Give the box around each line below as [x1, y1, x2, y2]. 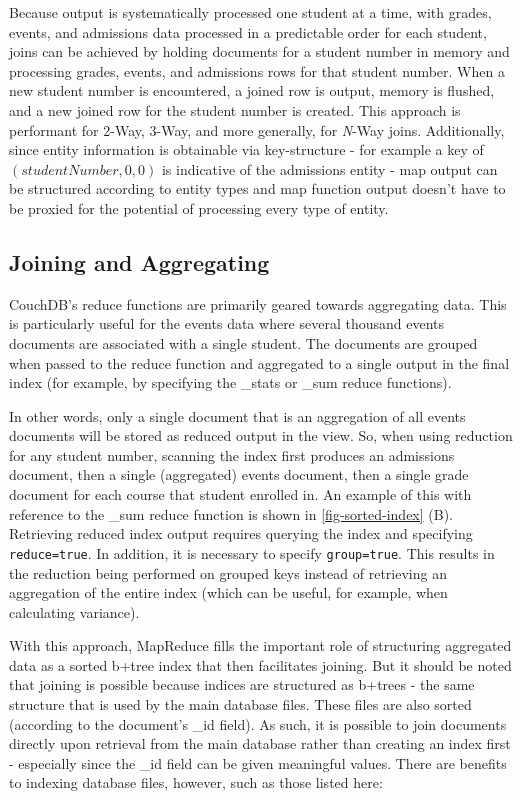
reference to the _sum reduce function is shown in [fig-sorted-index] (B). [9, 503, 453, 524]
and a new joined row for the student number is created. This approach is [9, 99, 461, 120]
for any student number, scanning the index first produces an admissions [9, 444, 455, 465]
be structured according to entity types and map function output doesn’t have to [9, 178, 506, 199]
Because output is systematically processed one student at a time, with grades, [9, 2, 492, 22]
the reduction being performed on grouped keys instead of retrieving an [9, 562, 447, 583]
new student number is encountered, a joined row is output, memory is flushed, [9, 80, 495, 101]
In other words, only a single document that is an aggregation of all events [9, 405, 466, 426]
